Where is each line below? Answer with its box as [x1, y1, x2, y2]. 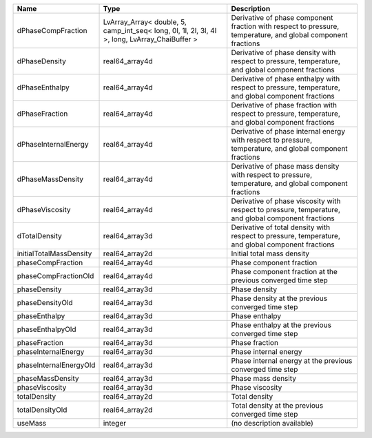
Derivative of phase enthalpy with [231, 74, 340, 83]
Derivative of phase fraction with [231, 101, 338, 109]
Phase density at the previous [231, 293, 327, 303]
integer [103, 419, 127, 428]
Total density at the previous [231, 401, 324, 410]
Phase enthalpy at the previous [231, 320, 332, 330]
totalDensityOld [17, 405, 68, 415]
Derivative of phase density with [231, 48, 336, 57]
